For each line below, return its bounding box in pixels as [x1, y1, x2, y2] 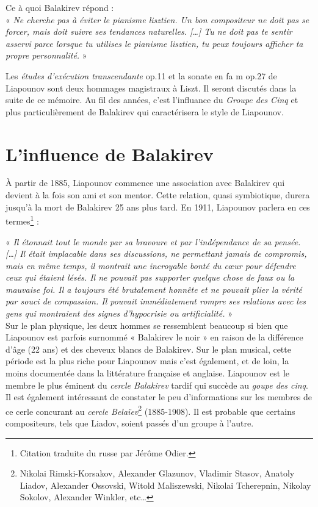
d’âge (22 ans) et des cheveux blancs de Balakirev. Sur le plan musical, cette [5, 342, 291, 355]
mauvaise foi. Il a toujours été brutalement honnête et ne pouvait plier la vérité [5, 282, 302, 295]
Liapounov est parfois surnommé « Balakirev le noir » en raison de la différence [5, 331, 303, 343]
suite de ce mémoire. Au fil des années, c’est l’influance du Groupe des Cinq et [5, 93, 298, 106]
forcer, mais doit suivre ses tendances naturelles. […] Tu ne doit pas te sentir [5, 25, 292, 38]
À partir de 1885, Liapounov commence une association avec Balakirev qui [5, 176, 285, 189]
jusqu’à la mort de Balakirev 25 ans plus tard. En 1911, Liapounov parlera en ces [5, 200, 310, 213]
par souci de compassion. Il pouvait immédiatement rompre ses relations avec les [5, 295, 306, 307]
